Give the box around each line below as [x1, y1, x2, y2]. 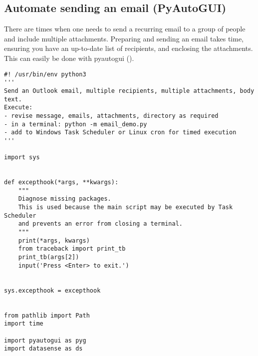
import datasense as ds [4, 345, 83, 353]
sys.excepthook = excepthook [4, 287, 101, 294]
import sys [4, 154, 40, 161]
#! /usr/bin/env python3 [4, 70, 86, 78]
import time [4, 320, 43, 328]
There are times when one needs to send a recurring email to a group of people [4, 23, 246, 34]
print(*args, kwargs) [18, 237, 90, 244]
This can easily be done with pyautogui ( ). [4, 52, 134, 63]
